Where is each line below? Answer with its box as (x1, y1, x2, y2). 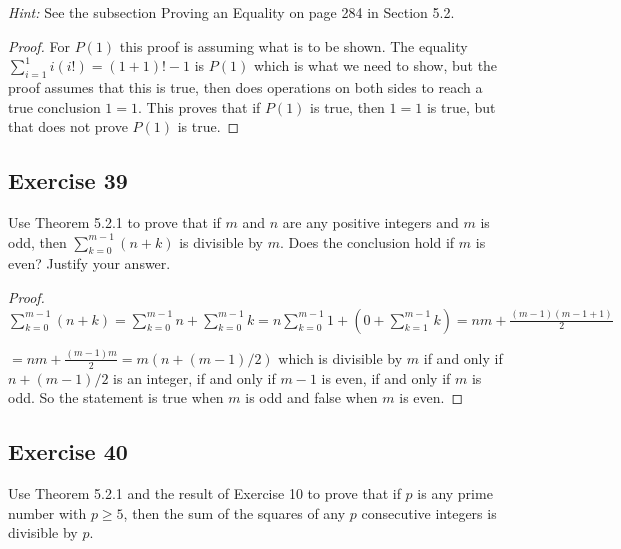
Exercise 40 (8, 436, 128, 467)
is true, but (426, 96, 496, 117)
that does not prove (8, 116, 128, 137)
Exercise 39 (8, 165, 128, 196)
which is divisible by (278, 347, 403, 368)
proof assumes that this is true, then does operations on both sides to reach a (8, 76, 483, 97)
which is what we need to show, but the (253, 55, 498, 76)
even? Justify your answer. (8, 253, 171, 274)
